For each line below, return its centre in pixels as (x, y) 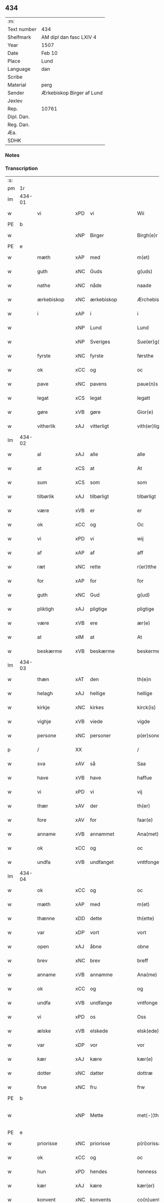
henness (147, 1172)
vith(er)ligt (149, 426)
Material (17, 85)
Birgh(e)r (147, 235)
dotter (44, 1073)
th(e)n (144, 680)
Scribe (15, 77)
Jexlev (15, 101)
